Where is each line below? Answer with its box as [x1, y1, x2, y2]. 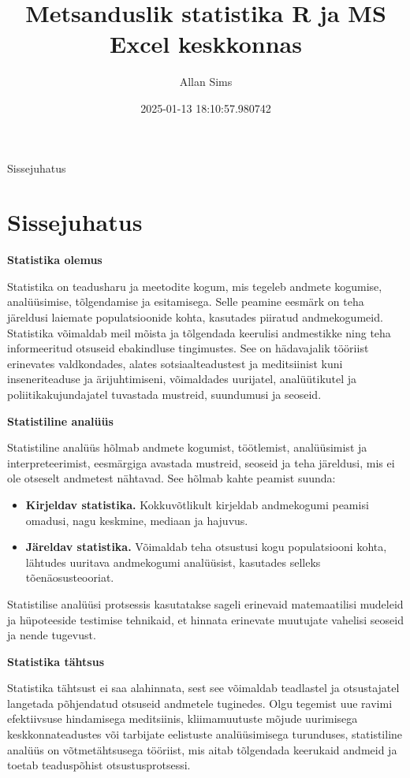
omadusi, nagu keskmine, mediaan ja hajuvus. [25, 512, 248, 528]
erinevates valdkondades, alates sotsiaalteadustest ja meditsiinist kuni [7, 355, 343, 371]
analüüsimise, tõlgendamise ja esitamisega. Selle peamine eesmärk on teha [7, 293, 364, 310]
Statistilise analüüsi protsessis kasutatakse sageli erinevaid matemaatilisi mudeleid [7, 595, 404, 612]
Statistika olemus [7, 251, 102, 268]
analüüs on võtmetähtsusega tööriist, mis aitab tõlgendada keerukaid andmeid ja [7, 741, 397, 758]
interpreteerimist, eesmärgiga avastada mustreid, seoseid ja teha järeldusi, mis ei [7, 454, 395, 471]
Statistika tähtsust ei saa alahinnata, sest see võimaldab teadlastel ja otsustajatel [7, 679, 400, 696]
